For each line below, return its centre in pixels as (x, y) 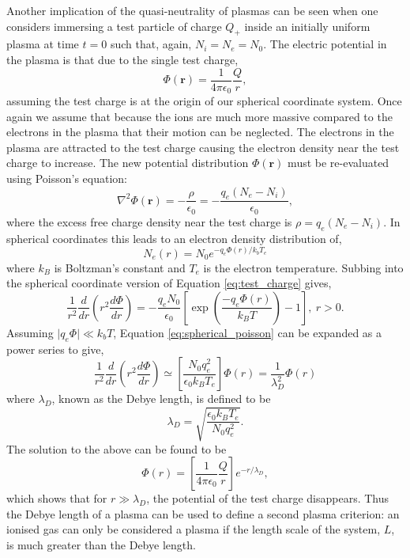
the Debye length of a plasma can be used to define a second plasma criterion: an (203, 513)
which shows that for (57, 498)
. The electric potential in (325, 44)
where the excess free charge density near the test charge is (149, 221)
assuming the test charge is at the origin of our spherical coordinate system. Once (204, 101)
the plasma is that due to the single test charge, (122, 59)
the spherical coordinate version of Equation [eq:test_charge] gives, (169, 283)
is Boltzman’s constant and (120, 267)
